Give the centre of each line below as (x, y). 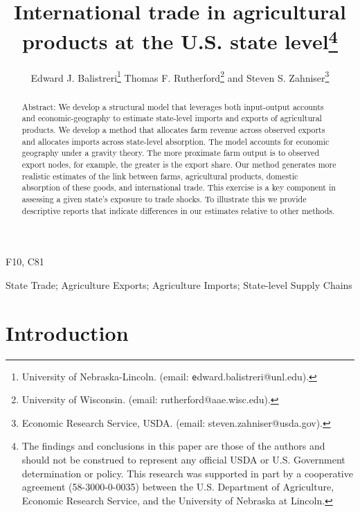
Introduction (67, 332)
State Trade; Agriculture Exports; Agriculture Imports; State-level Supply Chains (179, 284)
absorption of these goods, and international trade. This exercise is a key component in (179, 187)
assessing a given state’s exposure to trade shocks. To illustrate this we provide (164, 198)
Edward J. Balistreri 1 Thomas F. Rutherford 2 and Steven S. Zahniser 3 (180, 76)
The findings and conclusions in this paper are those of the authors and (173, 446)
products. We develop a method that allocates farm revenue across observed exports (173, 130)
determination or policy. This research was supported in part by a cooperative (187, 473)
